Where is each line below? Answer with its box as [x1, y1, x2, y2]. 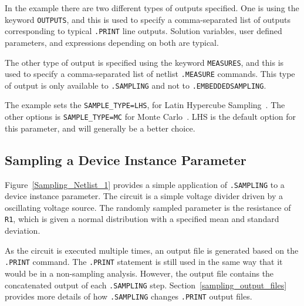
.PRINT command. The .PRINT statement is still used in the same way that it [5, 255, 283, 268]
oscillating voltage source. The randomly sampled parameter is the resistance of [5, 201, 291, 213]
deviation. [5, 224, 40, 237]
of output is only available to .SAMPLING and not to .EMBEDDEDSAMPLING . [5, 79, 266, 91]
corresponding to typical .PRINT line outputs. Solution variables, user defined [5, 25, 282, 37]
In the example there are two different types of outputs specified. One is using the [5, 2, 299, 14]
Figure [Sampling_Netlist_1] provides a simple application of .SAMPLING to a [5, 178, 285, 190]
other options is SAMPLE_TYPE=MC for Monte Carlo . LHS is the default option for [5, 110, 296, 123]
